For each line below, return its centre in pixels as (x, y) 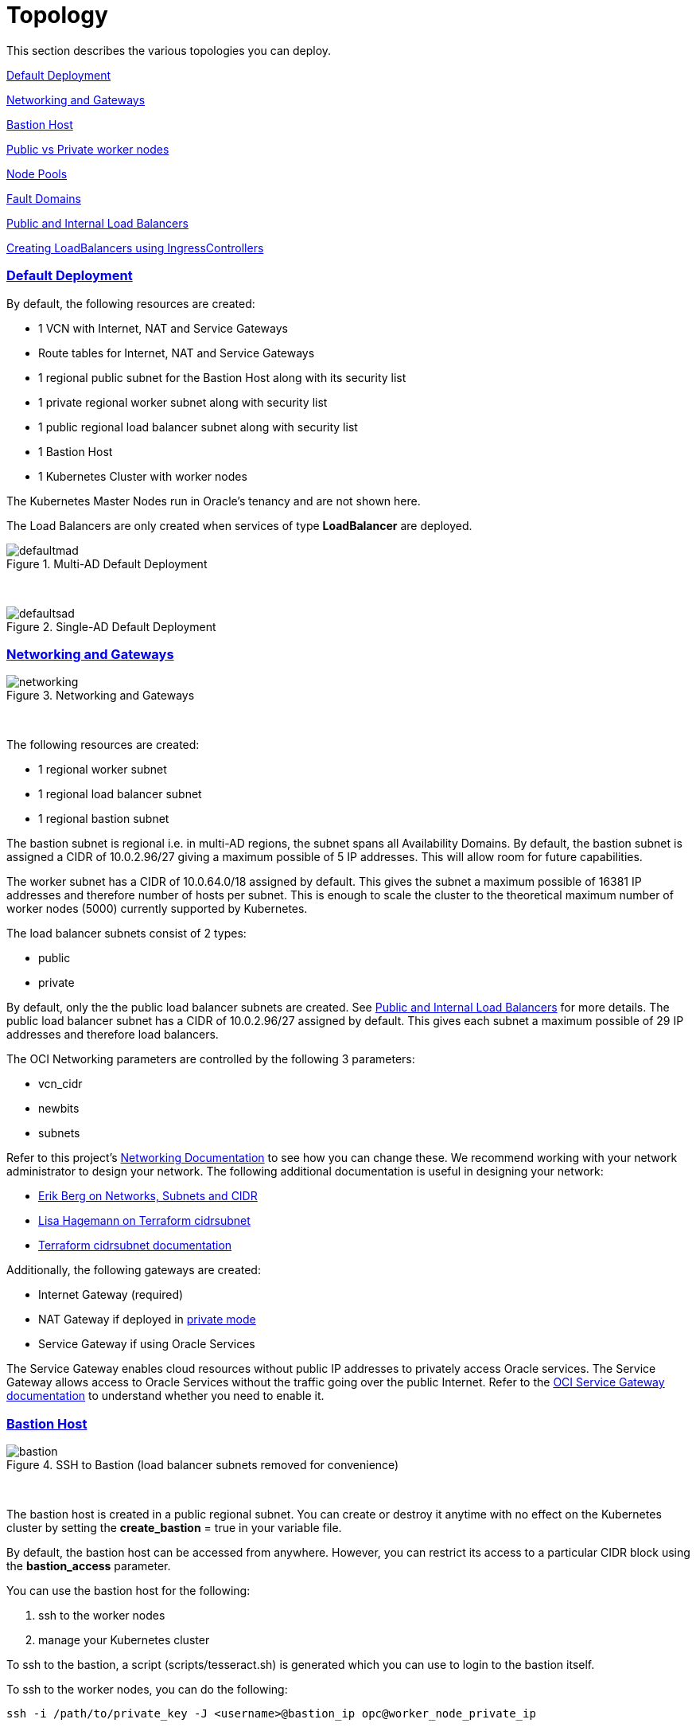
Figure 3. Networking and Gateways (101, 696)
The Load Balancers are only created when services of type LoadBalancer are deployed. (239, 525)
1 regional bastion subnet (104, 819)
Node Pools (37, 173)
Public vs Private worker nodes (88, 149)
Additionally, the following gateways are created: (134, 1270)
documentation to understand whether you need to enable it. (165, 1396)
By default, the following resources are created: (131, 303)
